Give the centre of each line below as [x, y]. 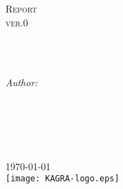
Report [21, 8]
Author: [22, 82]
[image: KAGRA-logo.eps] [63, 179]
